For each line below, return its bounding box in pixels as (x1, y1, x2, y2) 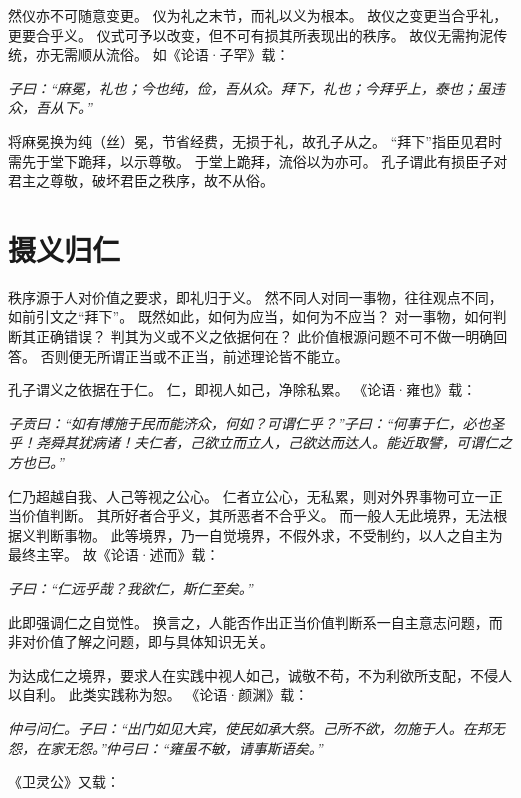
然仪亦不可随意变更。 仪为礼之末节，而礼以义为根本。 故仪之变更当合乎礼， (8, 5, 508, 25)
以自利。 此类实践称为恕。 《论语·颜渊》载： (8, 684, 309, 705)
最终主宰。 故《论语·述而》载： (8, 544, 220, 565)
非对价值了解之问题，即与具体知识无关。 (8, 631, 274, 652)
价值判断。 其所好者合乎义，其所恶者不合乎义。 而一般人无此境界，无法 (21, 505, 494, 526)
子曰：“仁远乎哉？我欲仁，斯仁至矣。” (8, 578, 253, 598)
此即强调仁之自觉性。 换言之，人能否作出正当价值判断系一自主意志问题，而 (8, 611, 503, 632)
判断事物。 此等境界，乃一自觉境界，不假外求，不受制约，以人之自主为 (35, 524, 503, 545)
